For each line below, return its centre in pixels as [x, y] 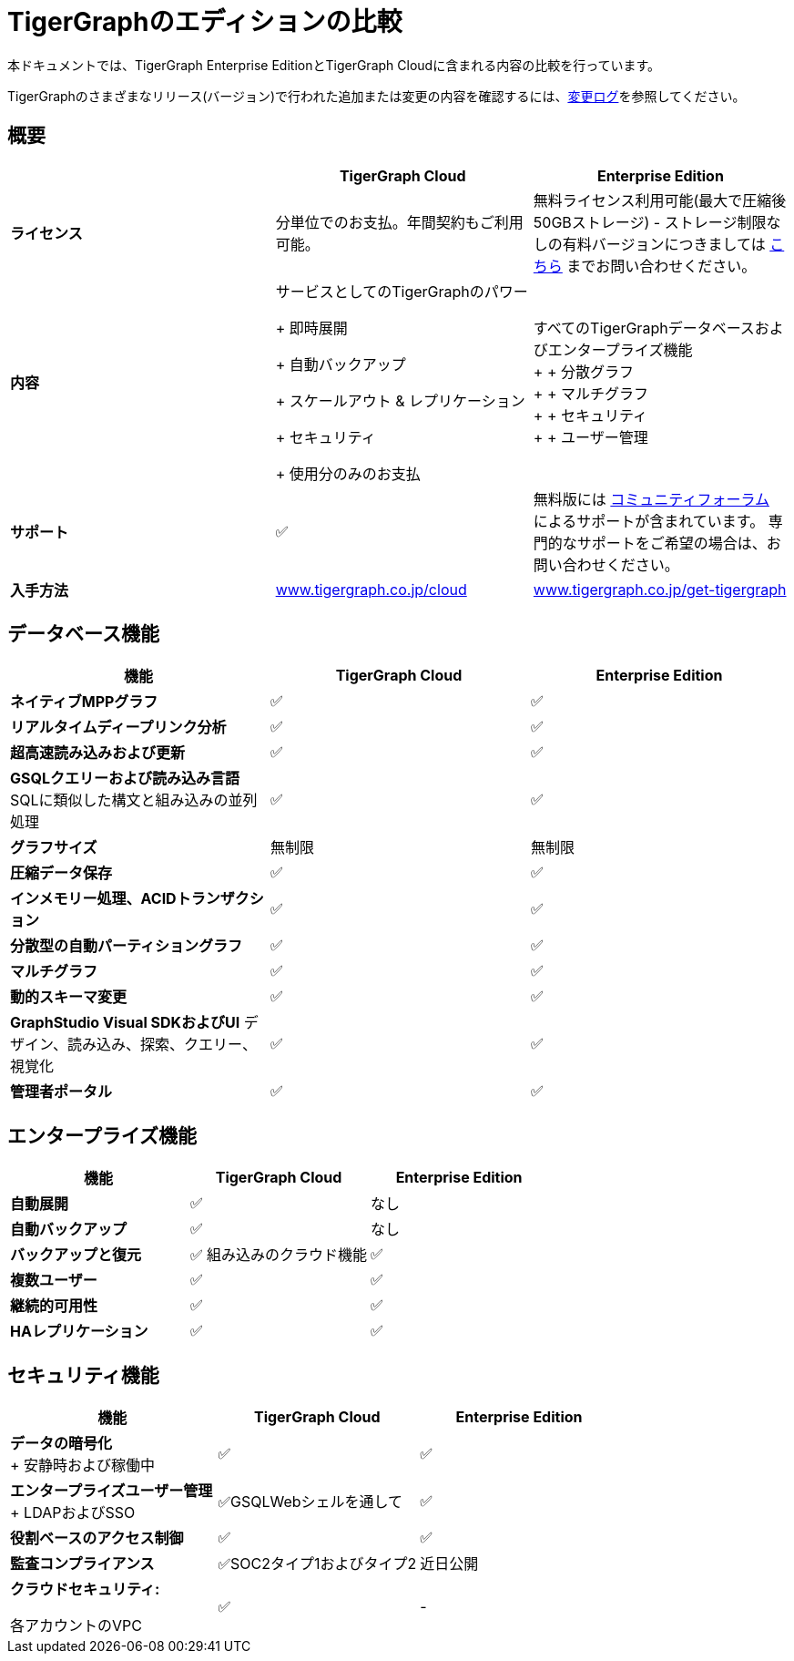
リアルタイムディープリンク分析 [118, 728]
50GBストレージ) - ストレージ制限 [650, 222]
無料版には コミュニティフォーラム [651, 499]
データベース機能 [83, 634]
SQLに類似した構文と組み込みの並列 [134, 800]
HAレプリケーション [79, 1332]
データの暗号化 [61, 1444]
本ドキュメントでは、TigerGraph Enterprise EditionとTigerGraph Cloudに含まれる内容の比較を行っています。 [334, 65]
